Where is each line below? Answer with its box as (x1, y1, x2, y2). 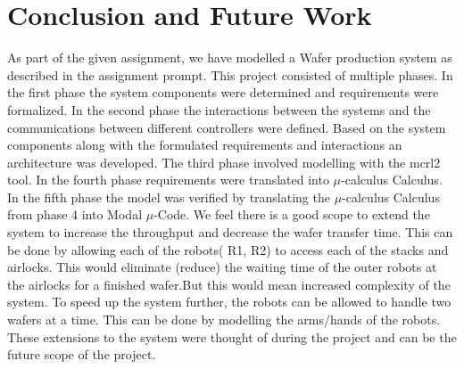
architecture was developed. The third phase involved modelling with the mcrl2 (7, 152, 441, 171)
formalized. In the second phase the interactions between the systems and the (7, 100, 431, 119)
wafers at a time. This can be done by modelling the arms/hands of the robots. (7, 310, 441, 329)
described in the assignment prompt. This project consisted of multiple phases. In (7, 65, 453, 84)
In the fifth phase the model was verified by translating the (7, 187, 330, 206)
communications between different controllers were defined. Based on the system (7, 118, 446, 136)
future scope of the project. (7, 345, 156, 364)
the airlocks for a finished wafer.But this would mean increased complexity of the (7, 275, 451, 293)
